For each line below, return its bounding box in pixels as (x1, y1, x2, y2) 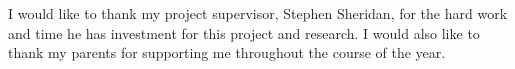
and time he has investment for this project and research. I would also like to (8, 22, 480, 43)
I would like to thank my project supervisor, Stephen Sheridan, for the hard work (8, 3, 508, 23)
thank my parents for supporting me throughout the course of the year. (8, 42, 446, 63)
